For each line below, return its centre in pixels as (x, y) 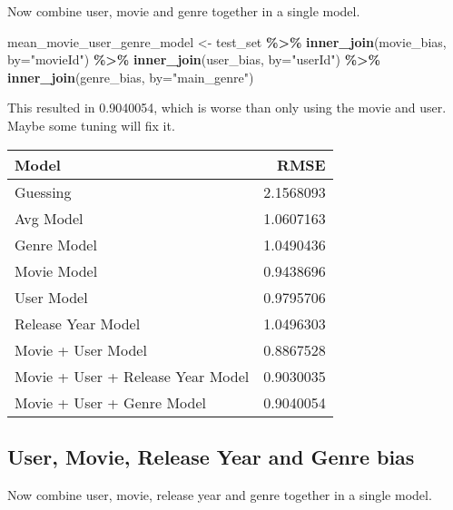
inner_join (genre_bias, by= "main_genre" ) (131, 77)
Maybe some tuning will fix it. (91, 125)
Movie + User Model (81, 349)
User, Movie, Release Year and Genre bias (211, 456)
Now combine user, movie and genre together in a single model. (184, 11)
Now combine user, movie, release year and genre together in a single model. (220, 494)
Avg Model (49, 218)
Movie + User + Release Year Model (132, 376)
